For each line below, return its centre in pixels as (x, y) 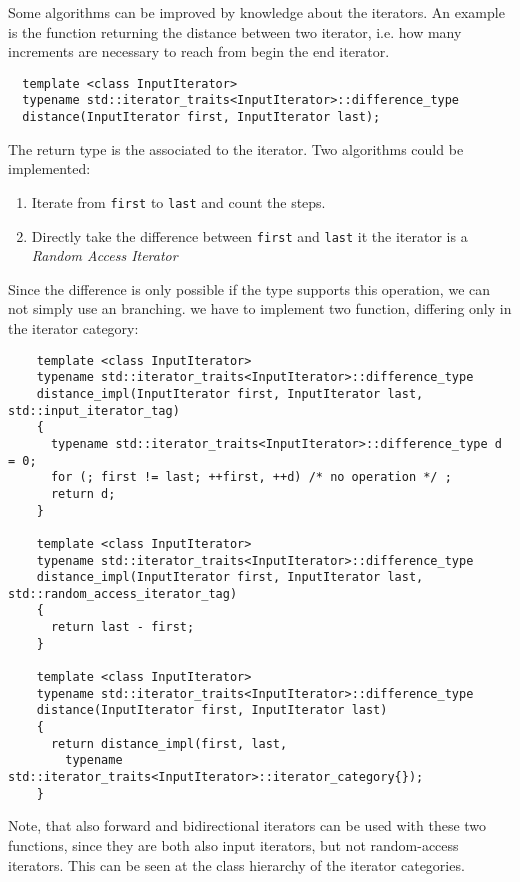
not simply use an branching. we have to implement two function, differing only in (260, 308)
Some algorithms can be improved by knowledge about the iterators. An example (256, 12)
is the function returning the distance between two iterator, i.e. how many (235, 31)
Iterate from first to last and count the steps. (178, 201)
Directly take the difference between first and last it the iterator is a (249, 235)
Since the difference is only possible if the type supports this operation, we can (249, 288)
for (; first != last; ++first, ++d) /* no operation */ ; (251, 477)
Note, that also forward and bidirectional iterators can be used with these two (247, 825)
